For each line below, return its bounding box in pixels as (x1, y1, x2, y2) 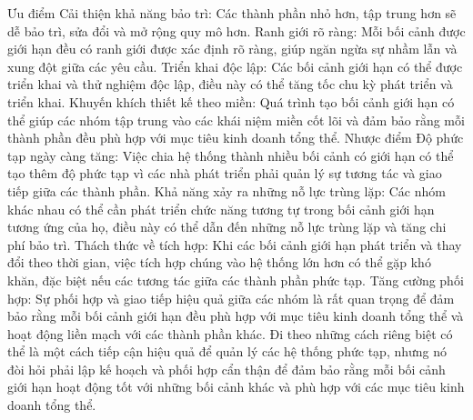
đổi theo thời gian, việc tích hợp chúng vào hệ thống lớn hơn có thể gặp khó (7, 253, 431, 272)
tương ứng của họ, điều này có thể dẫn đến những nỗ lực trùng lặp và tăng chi (7, 217, 447, 236)
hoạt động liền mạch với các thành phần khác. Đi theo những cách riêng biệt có (7, 324, 453, 343)
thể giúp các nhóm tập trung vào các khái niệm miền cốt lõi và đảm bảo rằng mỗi (7, 110, 465, 129)
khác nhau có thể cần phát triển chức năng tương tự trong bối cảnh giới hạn (7, 199, 435, 218)
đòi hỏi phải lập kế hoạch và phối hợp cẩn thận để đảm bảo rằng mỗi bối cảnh (7, 359, 446, 378)
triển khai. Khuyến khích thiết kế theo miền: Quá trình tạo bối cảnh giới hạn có (7, 92, 455, 111)
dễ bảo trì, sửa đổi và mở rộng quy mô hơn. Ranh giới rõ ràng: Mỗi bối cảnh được (7, 21, 466, 40)
